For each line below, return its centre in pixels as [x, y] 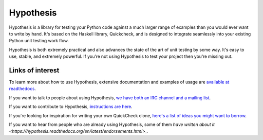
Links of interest [34, 70]
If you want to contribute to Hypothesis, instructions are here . [71, 106]
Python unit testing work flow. [39, 41]
